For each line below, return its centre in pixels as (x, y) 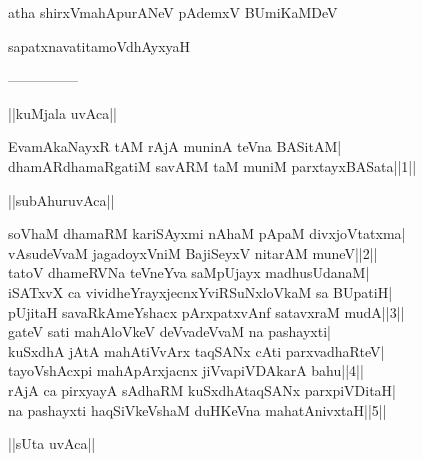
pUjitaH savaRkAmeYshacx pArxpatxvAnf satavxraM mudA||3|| (206, 311)
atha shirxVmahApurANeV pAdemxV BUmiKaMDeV (173, 12)
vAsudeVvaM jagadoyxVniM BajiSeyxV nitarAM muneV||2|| (193, 252)
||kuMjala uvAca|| (62, 112)
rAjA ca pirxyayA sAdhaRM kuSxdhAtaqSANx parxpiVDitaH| (202, 389)
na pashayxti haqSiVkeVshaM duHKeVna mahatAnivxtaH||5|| (197, 409)
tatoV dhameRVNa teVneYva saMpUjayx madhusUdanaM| (189, 272)
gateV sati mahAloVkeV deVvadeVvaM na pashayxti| (169, 331)
